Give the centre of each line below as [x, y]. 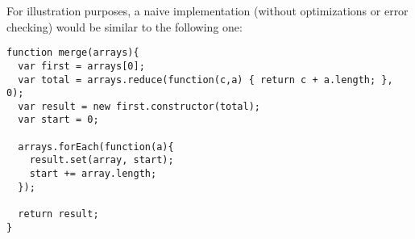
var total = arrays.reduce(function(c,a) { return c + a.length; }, [205, 80]
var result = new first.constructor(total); [139, 106]
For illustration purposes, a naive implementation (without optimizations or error [207, 10]
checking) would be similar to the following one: [124, 26]
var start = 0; [58, 120]
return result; [58, 214]
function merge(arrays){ [73, 53]
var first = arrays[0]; [81, 66]
